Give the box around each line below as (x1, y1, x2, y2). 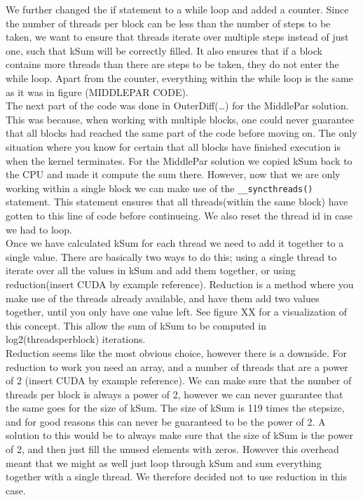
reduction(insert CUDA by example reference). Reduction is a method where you (6, 276, 354, 291)
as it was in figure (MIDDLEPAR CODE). (6, 84, 189, 99)
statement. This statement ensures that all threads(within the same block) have (6, 194, 348, 209)
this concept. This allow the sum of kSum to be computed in (6, 318, 266, 332)
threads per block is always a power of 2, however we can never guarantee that (6, 386, 343, 401)
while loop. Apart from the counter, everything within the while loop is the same (6, 70, 353, 85)
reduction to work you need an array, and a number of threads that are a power (6, 359, 348, 374)
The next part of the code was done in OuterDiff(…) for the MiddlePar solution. (6, 98, 349, 113)
